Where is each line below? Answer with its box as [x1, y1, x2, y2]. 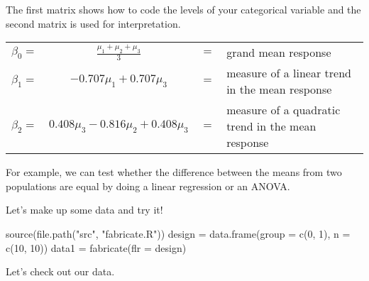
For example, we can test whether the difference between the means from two [6, 165, 342, 180]
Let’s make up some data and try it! [6, 202, 163, 217]
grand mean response [226, 44, 331, 61]
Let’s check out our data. [6, 264, 115, 279]
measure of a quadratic [226, 101, 341, 119]
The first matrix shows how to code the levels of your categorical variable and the [6, 2, 361, 16]
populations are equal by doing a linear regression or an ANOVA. [6, 178, 290, 193]
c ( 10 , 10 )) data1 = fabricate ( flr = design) [6, 240, 187, 255]
